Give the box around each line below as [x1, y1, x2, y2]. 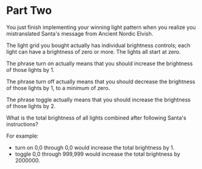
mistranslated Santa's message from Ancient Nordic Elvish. [6, 30, 154, 37]
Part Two [6, 4, 52, 18]
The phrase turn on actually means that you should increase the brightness [6, 60, 193, 67]
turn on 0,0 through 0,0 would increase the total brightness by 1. [14, 144, 175, 151]
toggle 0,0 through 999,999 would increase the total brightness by [14, 150, 181, 158]
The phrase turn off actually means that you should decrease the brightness [6, 78, 195, 85]
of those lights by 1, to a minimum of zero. [6, 84, 110, 91]
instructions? [6, 120, 39, 127]
